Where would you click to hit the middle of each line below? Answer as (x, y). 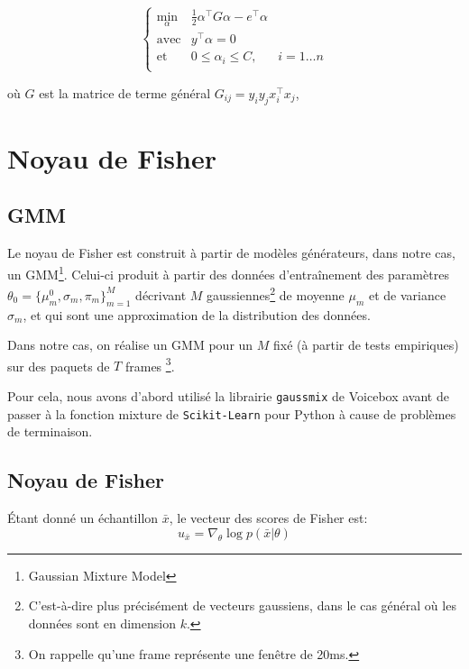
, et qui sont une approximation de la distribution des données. (197, 314)
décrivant (161, 294)
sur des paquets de (59, 366)
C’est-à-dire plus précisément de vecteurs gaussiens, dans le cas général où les (242, 605)
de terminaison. (50, 431)
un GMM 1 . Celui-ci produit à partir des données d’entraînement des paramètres (228, 272)
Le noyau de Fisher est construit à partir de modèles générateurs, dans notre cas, (231, 253)
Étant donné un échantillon (83, 518)
